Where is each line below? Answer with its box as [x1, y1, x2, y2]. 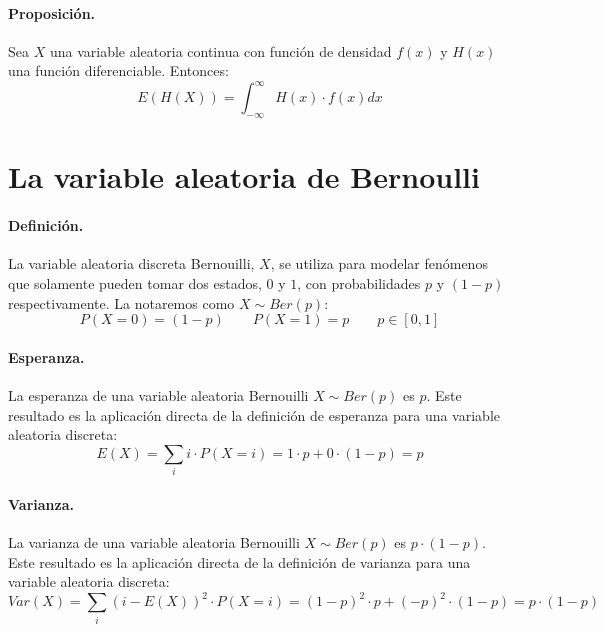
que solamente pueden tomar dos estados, [8, 273, 262, 294]
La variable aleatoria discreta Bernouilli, [8, 253, 255, 274]
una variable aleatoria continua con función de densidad [49, 40, 392, 61]
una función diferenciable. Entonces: [8, 60, 229, 81]
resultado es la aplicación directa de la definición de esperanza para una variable [8, 404, 500, 425]
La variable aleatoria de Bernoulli [8, 156, 480, 197]
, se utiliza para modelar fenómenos [270, 253, 488, 274]
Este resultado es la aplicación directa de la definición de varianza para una [8, 551, 471, 572]
